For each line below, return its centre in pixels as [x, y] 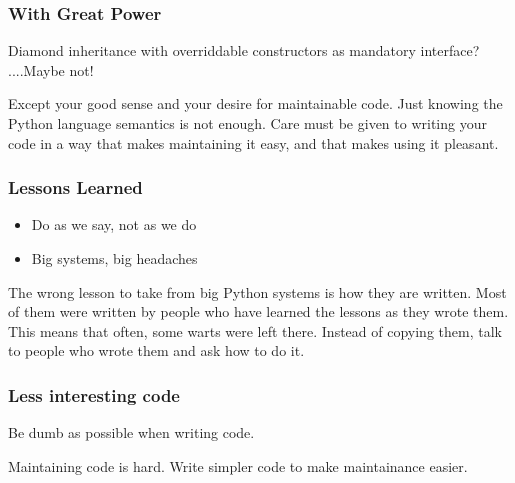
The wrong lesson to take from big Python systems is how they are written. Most [257, 291]
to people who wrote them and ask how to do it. [156, 350]
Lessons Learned [75, 187]
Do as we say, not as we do [114, 224]
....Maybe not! [51, 69]
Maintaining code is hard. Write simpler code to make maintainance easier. [238, 465]
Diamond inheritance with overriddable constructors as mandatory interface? [244, 50]
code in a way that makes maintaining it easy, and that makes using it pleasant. [253, 142]
